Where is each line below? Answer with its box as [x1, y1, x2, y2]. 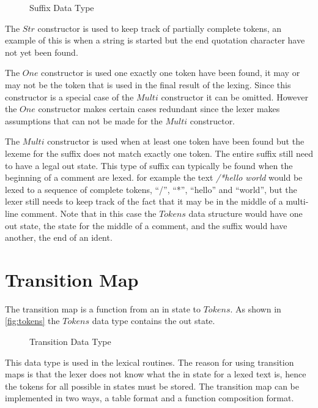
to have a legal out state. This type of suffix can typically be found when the [5, 159, 293, 172]
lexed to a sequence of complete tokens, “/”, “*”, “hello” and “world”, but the [5, 183, 297, 195]
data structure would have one [188, 206, 303, 219]
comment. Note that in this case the [21, 206, 157, 219]
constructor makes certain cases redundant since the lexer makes [38, 102, 280, 115]
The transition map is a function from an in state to [5, 302, 201, 315]
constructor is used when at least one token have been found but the [47, 135, 305, 148]
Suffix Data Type [29, 1, 94, 13]
